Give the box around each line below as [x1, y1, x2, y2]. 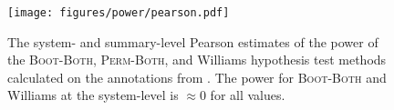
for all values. [210, 85, 285, 105]
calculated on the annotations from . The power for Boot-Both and [7, 67, 387, 86]
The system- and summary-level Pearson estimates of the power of [7, 32, 378, 51]
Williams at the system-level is [7, 85, 179, 105]
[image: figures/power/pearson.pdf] [7, 6, 230, 19]
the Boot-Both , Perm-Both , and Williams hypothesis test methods [7, 50, 387, 69]
